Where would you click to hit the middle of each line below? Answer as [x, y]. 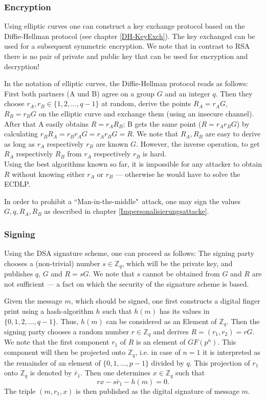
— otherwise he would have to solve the [178, 174]
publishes [19, 274]
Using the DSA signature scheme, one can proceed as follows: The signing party [129, 253]
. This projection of [220, 362]
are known [112, 143]
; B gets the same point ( [162, 123]
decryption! [22, 66]
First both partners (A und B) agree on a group [79, 93]
